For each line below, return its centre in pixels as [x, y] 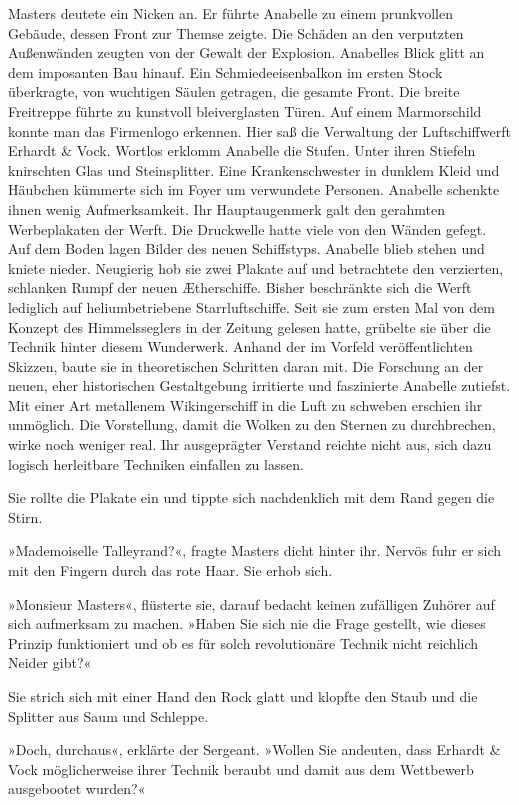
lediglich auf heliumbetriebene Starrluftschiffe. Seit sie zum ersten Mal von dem [251, 306]
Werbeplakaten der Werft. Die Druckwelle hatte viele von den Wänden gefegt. [247, 228]
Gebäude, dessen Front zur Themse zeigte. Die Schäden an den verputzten [236, 32]
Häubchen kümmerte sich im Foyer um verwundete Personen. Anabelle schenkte [254, 189]
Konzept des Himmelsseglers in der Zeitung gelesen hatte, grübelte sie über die [249, 326]
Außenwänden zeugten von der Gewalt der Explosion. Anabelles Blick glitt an [246, 52]
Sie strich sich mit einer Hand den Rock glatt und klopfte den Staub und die [243, 696]
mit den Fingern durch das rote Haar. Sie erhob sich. [170, 570]
